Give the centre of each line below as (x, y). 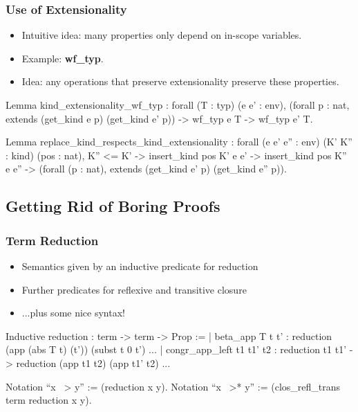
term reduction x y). (49, 400)
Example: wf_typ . (63, 58)
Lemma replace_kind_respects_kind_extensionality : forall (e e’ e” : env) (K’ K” (179, 142)
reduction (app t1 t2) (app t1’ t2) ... (93, 362)
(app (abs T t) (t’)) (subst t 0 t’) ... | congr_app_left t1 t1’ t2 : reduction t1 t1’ (176, 349)
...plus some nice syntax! (73, 313)
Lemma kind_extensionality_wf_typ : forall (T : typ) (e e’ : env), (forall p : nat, (178, 105)
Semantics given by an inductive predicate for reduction (140, 266)
